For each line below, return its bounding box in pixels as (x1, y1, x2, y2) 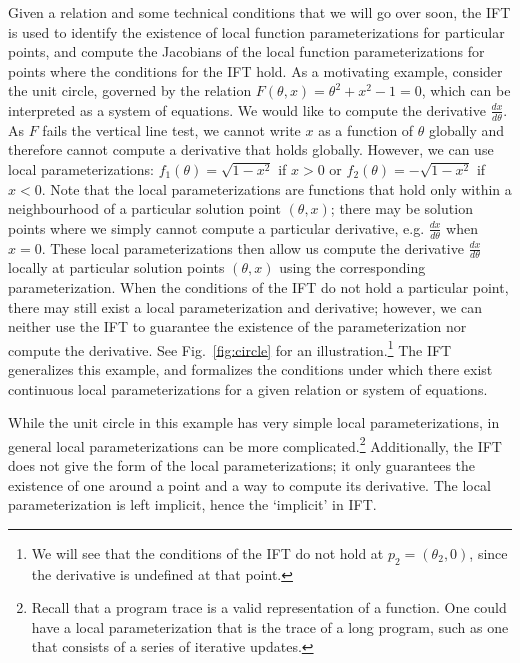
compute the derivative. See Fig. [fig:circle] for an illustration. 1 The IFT (8, 336, 452, 360)
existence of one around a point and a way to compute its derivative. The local (8, 474, 491, 495)
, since (469, 542, 508, 563)
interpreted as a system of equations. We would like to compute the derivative (8, 99, 486, 120)
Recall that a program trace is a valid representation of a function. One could (31, 597, 507, 618)
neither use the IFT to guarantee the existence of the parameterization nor (8, 316, 467, 337)
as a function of (318, 119, 414, 140)
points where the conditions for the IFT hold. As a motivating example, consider (8, 60, 503, 81)
